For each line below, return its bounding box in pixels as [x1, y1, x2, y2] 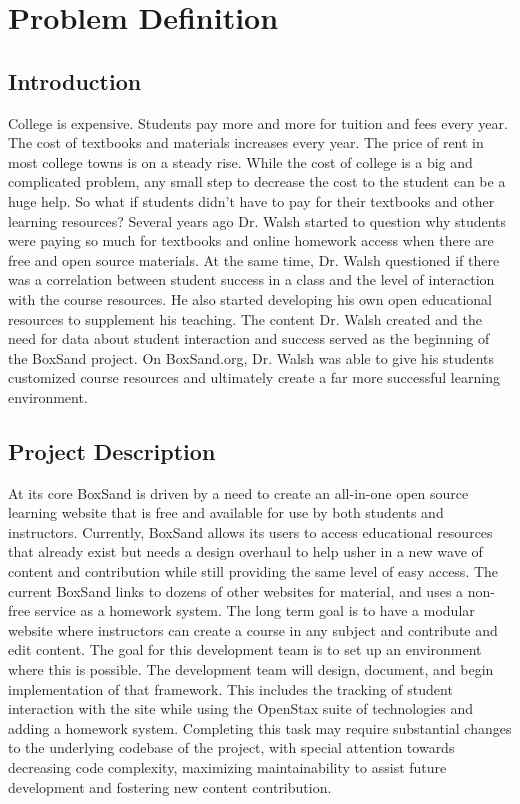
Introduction [8, 65, 142, 96]
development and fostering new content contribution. [8, 776, 332, 797]
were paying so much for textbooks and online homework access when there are [8, 230, 494, 251]
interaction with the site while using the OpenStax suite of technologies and [8, 698, 474, 719]
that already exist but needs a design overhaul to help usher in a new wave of [8, 541, 483, 562]
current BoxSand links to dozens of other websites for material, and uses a [8, 580, 464, 601]
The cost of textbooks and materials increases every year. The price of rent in [8, 132, 484, 153]
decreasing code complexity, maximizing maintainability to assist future [8, 757, 447, 777]
